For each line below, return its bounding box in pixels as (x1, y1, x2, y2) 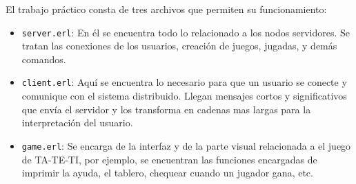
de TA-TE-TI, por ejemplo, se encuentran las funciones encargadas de (21, 152, 317, 166)
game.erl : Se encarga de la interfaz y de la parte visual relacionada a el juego (21, 138, 351, 152)
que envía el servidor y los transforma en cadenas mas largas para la (21, 102, 311, 116)
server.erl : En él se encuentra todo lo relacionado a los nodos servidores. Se (21, 25, 350, 39)
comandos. (21, 51, 66, 66)
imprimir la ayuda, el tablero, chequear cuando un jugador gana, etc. (21, 165, 313, 180)
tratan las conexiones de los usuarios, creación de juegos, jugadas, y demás (21, 38, 337, 53)
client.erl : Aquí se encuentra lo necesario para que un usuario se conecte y (21, 75, 347, 89)
